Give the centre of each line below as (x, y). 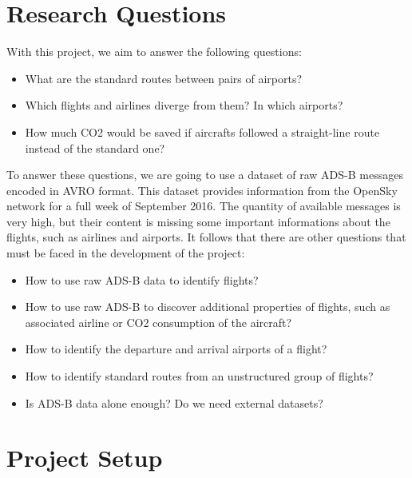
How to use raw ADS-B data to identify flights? (142, 279)
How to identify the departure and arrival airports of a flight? (176, 349)
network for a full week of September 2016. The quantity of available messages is (204, 206)
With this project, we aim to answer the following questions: (154, 52)
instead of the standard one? (95, 147)
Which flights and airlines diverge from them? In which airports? (184, 105)
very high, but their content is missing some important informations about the (198, 221)
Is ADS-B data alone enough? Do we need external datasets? (174, 402)
